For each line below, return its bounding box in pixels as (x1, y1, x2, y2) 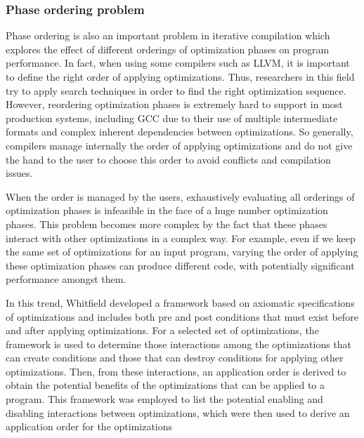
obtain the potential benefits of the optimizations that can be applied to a (6, 378, 325, 392)
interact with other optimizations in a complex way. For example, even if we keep (6, 230, 356, 245)
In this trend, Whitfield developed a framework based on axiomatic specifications (6, 295, 355, 310)
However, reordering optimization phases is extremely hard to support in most (6, 97, 343, 112)
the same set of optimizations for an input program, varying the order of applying (6, 244, 358, 259)
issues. (6, 166, 33, 180)
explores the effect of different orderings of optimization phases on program (6, 41, 330, 56)
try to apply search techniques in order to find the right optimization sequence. (6, 83, 346, 98)
